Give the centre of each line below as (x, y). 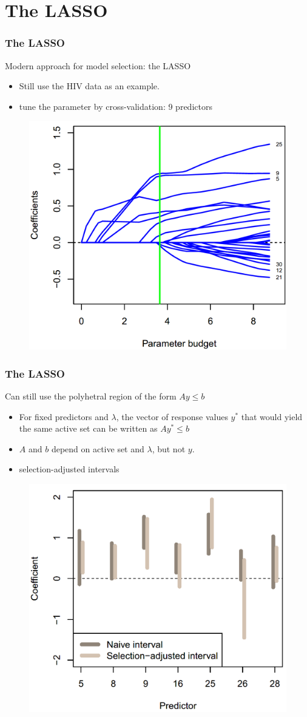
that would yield (272, 416)
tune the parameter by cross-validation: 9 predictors (116, 106)
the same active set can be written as (88, 428)
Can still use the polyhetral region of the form (91, 396)
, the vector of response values (172, 416)
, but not (169, 448)
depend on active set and (98, 448)
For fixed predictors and (64, 416)
